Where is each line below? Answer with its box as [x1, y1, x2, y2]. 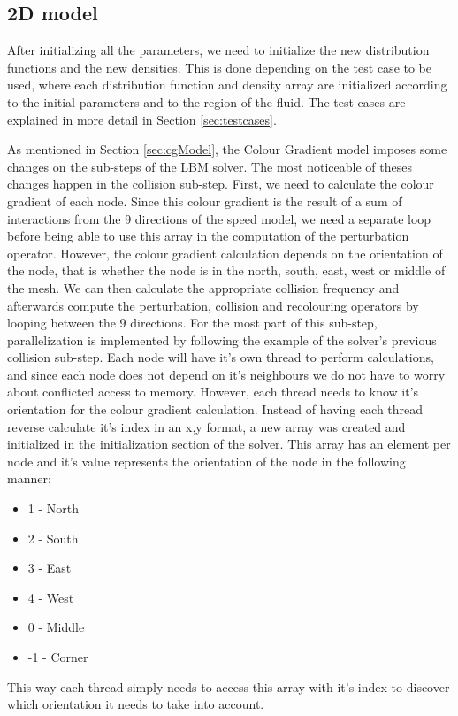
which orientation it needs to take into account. [7, 695, 264, 713]
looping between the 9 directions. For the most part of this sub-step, [7, 313, 378, 332]
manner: [7, 469, 51, 488]
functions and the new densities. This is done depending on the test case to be [7, 58, 432, 76]
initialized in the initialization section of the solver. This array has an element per [7, 435, 451, 453]
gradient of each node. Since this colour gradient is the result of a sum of [7, 191, 402, 210]
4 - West [27, 588, 74, 606]
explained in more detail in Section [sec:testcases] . [7, 110, 277, 128]
